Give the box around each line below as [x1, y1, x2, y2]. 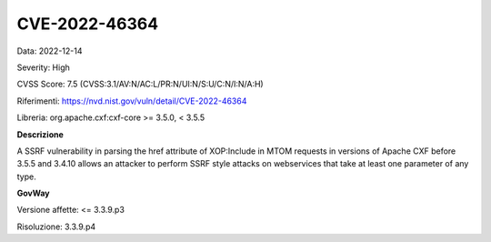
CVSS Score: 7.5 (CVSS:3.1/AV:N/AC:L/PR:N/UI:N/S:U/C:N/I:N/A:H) [16, 78, 264, 90]
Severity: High [16, 62, 70, 73]
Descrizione [16, 128, 64, 140]
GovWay [16, 187, 50, 199]
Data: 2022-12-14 [16, 45, 83, 56]
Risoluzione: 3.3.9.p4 [16, 221, 96, 232]
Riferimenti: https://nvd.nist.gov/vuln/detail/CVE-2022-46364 [16, 96, 247, 106]
